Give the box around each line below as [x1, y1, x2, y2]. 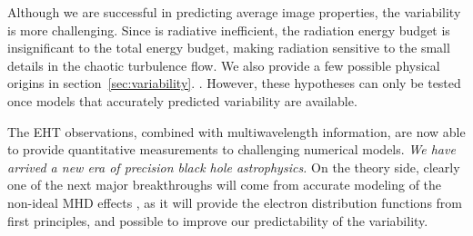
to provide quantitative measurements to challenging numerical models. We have [7, 140, 456, 159]
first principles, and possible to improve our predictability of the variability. [7, 211, 428, 230]
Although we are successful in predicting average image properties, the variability [7, 3, 461, 21]
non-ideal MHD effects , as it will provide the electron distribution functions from [7, 192, 463, 211]
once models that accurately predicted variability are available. [7, 91, 357, 110]
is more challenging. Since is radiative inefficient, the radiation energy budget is [7, 20, 450, 39]
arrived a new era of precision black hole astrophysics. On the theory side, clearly [7, 157, 460, 176]
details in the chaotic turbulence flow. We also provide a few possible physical [7, 55, 440, 74]
